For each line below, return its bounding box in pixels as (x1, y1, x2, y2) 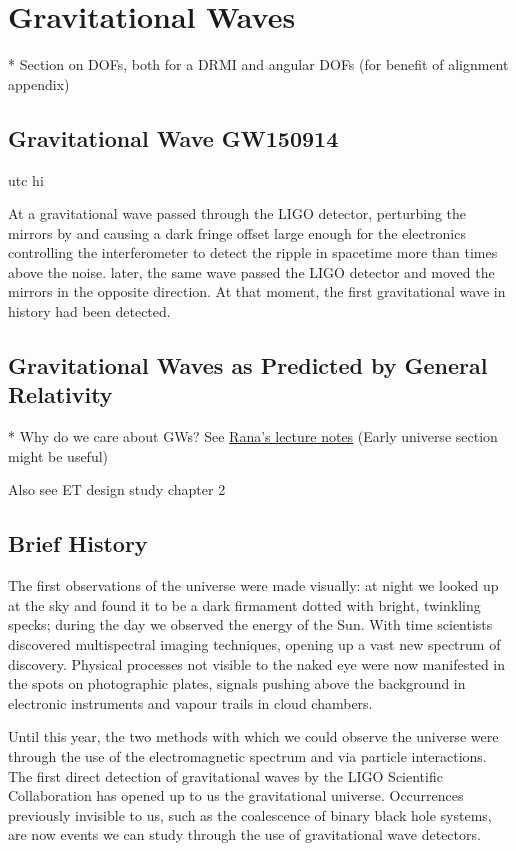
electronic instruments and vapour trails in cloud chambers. (8, 692, 373, 713)
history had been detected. (8, 301, 171, 322)
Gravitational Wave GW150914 (8, 122, 339, 153)
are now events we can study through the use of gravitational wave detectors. (8, 824, 481, 845)
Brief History (8, 528, 148, 559)
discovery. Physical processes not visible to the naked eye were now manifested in (8, 653, 506, 674)
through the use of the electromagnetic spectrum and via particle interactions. (8, 746, 487, 766)
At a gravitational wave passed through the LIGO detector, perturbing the (8, 203, 466, 224)
